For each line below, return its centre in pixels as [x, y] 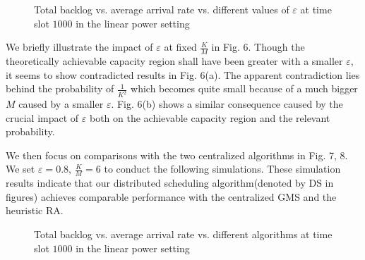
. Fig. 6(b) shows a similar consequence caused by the [227, 104]
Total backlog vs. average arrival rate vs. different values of [162, 9]
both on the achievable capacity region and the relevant [210, 117]
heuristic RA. [35, 210]
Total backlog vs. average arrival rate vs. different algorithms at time [183, 234]
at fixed [180, 47]
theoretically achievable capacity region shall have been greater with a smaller [174, 61]
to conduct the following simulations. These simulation [222, 169]
